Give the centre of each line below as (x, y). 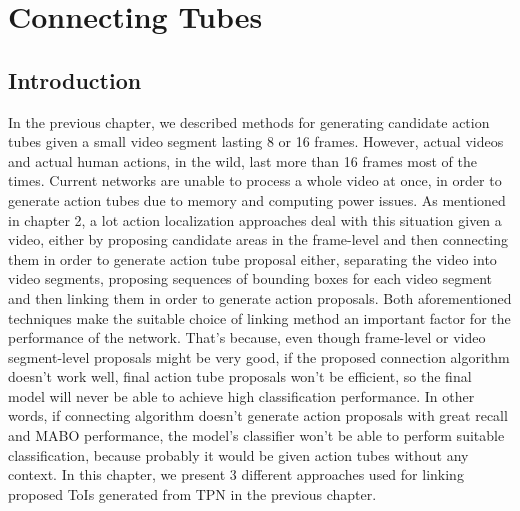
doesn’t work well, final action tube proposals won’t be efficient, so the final (240, 376)
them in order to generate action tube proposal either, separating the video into (252, 258)
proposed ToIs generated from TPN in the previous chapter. (192, 493)
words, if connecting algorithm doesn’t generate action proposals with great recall (258, 415)
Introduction (75, 79)
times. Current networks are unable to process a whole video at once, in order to (255, 180)
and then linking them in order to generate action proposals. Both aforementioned (260, 297)
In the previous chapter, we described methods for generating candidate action (249, 121)
